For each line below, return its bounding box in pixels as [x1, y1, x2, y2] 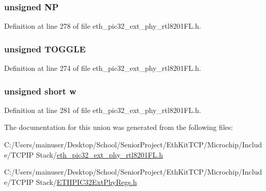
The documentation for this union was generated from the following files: [4, 122, 233, 132]
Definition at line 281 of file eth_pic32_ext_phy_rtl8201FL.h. [4, 104, 201, 115]
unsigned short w [4, 84, 76, 97]
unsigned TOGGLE [4, 42, 86, 55]
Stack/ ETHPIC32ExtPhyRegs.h [36, 176, 137, 187]
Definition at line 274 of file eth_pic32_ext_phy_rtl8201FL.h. [4, 63, 201, 73]
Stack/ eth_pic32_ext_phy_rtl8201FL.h [36, 149, 163, 160]
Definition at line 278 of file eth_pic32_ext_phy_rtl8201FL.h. [4, 21, 201, 31]
